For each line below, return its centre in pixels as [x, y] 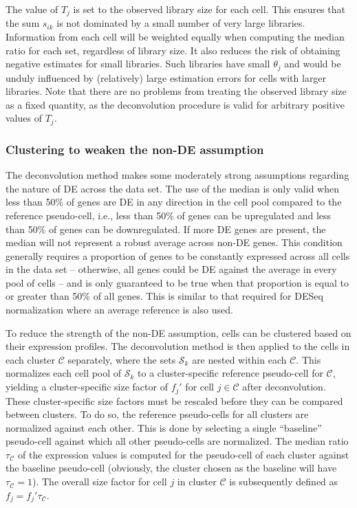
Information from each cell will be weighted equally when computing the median [175, 37]
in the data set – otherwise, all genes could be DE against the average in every [171, 269]
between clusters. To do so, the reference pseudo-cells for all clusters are [157, 414]
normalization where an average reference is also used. [119, 310]
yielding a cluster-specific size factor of [87, 387]
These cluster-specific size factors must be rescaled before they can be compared [174, 400]
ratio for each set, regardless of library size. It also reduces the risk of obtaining [173, 50]
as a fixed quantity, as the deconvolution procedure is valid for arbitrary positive [175, 104]
